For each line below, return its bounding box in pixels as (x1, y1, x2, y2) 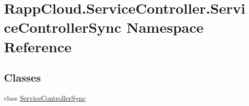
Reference (4, 36, 72, 56)
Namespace (126, 17, 204, 37)
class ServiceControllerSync (4, 92, 86, 103)
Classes (4, 70, 41, 85)
